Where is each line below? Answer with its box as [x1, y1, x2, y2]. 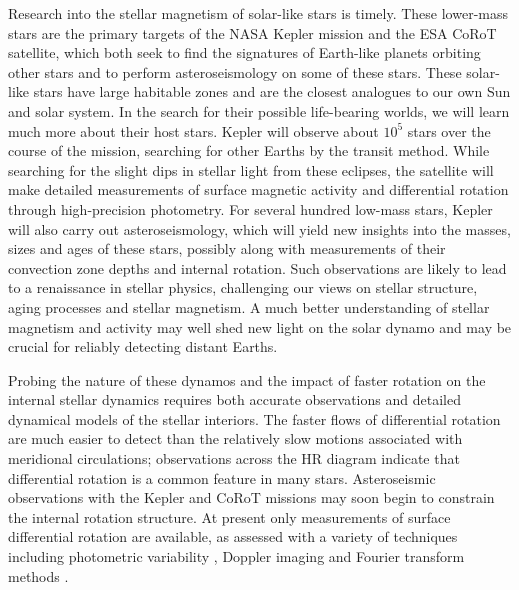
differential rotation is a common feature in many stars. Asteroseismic [8, 467, 436, 488]
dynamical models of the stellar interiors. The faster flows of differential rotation [8, 408, 501, 429]
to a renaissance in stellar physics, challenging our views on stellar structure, [8, 277, 478, 298]
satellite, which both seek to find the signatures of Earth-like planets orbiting [8, 42, 481, 63]
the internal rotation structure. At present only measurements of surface [8, 506, 451, 527]
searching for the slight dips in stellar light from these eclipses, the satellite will [8, 159, 494, 180]
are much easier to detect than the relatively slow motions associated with [8, 428, 463, 449]
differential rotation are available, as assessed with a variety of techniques [8, 526, 458, 547]
